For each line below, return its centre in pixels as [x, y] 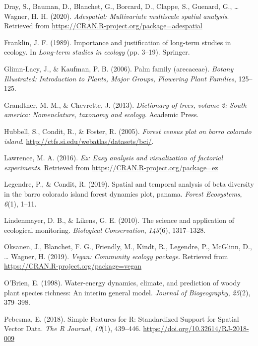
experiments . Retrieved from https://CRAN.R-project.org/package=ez [111, 167]
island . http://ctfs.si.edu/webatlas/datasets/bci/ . [79, 141]
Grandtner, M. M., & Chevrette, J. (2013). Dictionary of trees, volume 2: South [125, 104]
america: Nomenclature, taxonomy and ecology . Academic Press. [101, 114]
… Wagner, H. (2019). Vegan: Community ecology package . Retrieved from [116, 256]
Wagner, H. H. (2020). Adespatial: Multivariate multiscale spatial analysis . [117, 16]
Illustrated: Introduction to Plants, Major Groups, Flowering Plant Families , [120, 78]
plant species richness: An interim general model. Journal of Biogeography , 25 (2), [127, 292]
